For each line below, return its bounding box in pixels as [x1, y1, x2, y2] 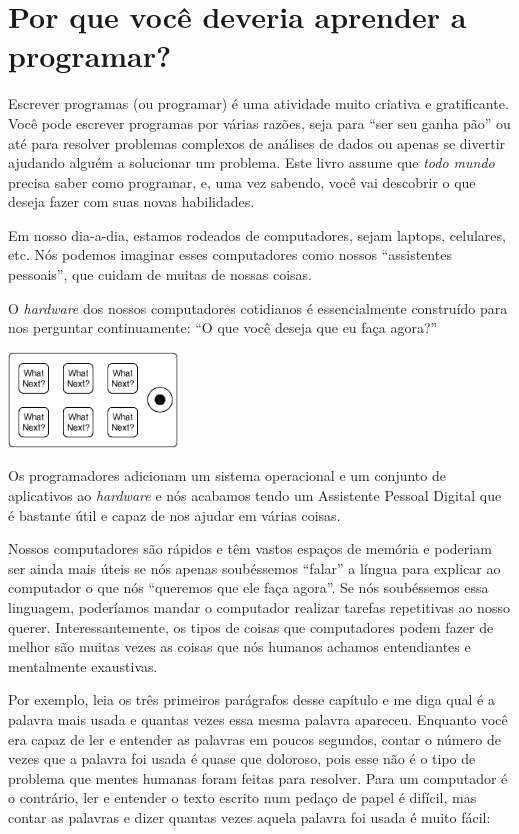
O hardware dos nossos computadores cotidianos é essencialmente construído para [8, 297, 508, 318]
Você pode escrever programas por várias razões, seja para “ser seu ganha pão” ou [8, 112, 511, 133]
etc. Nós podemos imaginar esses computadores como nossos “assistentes [8, 244, 452, 265]
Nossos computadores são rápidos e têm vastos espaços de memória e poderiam [8, 538, 492, 559]
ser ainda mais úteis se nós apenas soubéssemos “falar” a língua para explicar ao [8, 557, 501, 578]
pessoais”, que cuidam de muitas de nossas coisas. [8, 264, 312, 285]
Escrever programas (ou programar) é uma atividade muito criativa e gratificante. [8, 93, 509, 114]
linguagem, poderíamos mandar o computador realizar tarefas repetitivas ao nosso [8, 597, 510, 617]
